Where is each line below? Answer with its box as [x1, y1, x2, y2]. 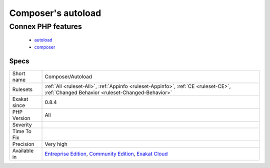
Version [12, 114, 30, 121]
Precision [12, 140, 34, 147]
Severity [12, 121, 32, 128]
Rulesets [12, 85, 32, 92]
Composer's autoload [9, 7, 101, 18]
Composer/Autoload [44, 73, 92, 80]
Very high [44, 140, 67, 147]
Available [12, 147, 34, 154]
